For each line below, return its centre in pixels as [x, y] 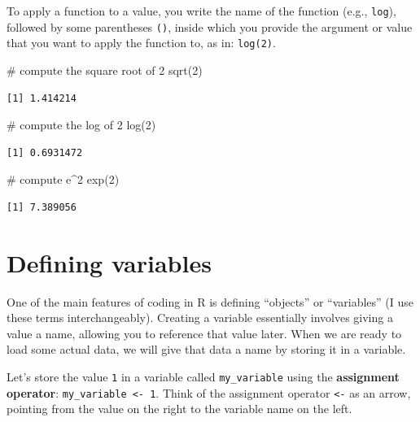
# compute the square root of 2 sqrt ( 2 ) [105, 70]
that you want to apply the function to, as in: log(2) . [141, 43]
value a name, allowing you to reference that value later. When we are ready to [204, 333]
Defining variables [109, 262]
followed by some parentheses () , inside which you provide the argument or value [210, 26]
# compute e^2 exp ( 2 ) [63, 179]
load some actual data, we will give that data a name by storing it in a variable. [206, 349]
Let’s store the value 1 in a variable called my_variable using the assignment [203, 377]
